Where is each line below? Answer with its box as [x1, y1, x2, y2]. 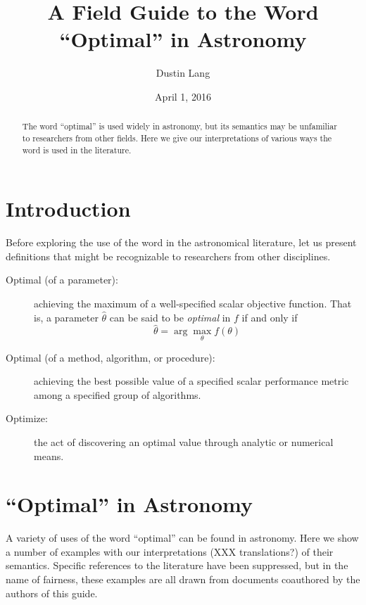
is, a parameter [34, 310, 99, 324]
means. [34, 448, 64, 463]
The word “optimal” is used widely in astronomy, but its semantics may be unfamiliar [22, 120, 337, 132]
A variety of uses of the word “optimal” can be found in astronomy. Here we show [6, 530, 359, 545]
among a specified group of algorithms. [34, 387, 201, 402]
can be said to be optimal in [109, 310, 231, 324]
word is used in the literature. [22, 144, 132, 155]
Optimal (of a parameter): [6, 272, 118, 287]
